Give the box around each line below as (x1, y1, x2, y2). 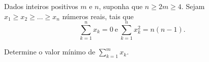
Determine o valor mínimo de (4, 46, 96, 57)
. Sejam (181, 1, 205, 11)
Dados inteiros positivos (4, 1, 78, 11)
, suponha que (99, 1, 143, 11)
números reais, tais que (62, 11, 134, 21)
